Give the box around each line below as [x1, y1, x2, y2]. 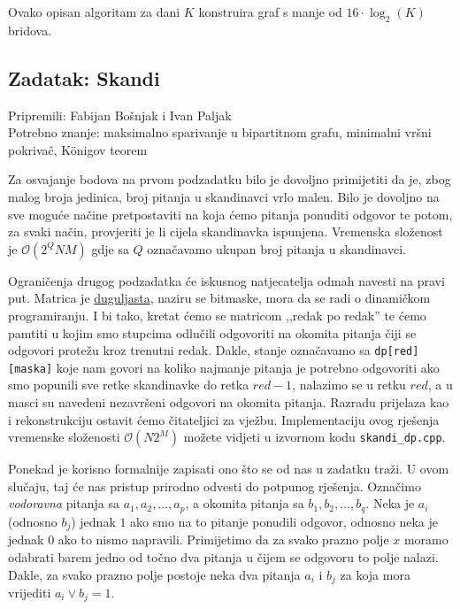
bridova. [8, 20, 52, 39]
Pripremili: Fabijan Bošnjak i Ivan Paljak [8, 105, 232, 124]
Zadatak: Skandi [8, 64, 160, 91]
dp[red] [374, 345, 419, 358]
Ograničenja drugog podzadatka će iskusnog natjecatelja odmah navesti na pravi [8, 271, 445, 289]
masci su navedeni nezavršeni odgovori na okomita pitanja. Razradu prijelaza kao [8, 393, 449, 412]
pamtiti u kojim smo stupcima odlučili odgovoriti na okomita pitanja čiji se [8, 323, 417, 342]
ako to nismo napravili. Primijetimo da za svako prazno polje [57, 530, 389, 549]
